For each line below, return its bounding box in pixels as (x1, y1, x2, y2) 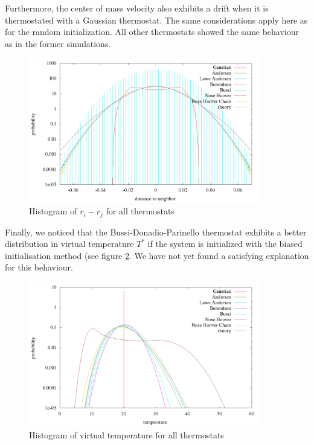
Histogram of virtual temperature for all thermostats (29, 428, 224, 441)
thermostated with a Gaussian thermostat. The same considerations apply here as (5, 13, 308, 26)
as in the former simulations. (5, 37, 111, 50)
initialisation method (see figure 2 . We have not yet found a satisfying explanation (5, 249, 309, 261)
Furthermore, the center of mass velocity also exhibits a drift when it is (5, 2, 269, 14)
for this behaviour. (5, 261, 73, 274)
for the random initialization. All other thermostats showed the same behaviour (5, 25, 300, 38)
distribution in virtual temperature (5, 237, 134, 250)
